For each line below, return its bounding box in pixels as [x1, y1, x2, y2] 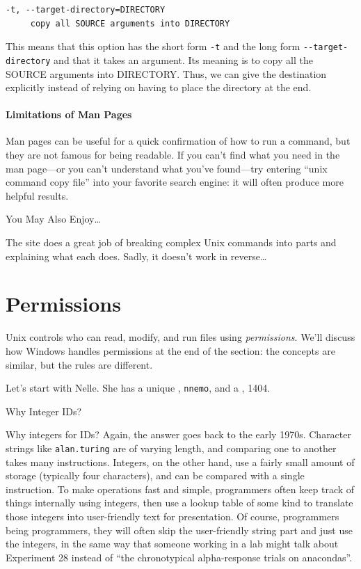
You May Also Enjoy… [6, 211, 101, 226]
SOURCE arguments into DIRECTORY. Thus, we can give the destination [6, 66, 327, 81]
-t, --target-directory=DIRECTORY [6, 5, 166, 15]
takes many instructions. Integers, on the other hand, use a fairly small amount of [6, 454, 355, 469]
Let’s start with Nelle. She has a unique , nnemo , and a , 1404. [6, 380, 271, 395]
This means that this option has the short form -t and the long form [6, 39, 300, 54]
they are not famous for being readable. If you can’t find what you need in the [6, 147, 340, 162]
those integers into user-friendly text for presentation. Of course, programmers [6, 509, 339, 524]
